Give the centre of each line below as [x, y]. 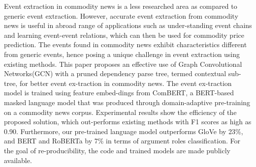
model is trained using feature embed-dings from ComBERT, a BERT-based [119, 93]
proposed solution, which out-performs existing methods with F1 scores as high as [128, 122]
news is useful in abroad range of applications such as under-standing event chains [128, 25]
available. [18, 160]
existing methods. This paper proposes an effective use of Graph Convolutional [123, 64]
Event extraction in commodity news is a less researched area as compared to [121, 6]
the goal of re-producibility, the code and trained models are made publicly [117, 150]
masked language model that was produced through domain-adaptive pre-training [127, 102]
